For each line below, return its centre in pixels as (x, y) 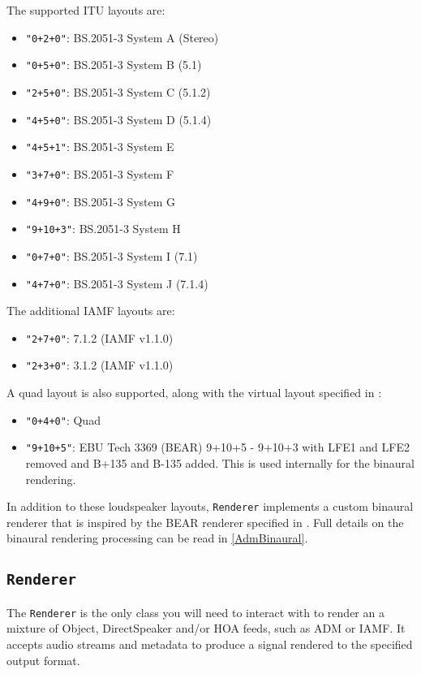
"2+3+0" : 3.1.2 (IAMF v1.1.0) (99, 365)
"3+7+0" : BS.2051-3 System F (100, 173)
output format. (43, 660)
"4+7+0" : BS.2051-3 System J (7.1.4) (117, 283)
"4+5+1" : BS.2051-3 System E (100, 147)
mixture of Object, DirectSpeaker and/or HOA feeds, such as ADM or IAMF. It (206, 628)
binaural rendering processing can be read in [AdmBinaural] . (157, 538)
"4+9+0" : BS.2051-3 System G (101, 201)
